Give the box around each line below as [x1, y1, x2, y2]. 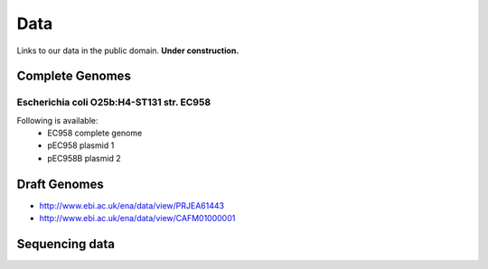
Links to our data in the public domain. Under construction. [16, 45, 239, 56]
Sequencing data [16, 236, 115, 252]
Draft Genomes [16, 176, 104, 191]
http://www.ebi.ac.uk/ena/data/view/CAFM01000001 [39, 213, 236, 224]
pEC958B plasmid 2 [47, 153, 121, 163]
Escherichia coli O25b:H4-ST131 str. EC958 [16, 96, 211, 108]
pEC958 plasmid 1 [47, 140, 115, 151]
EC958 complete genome [47, 127, 143, 139]
